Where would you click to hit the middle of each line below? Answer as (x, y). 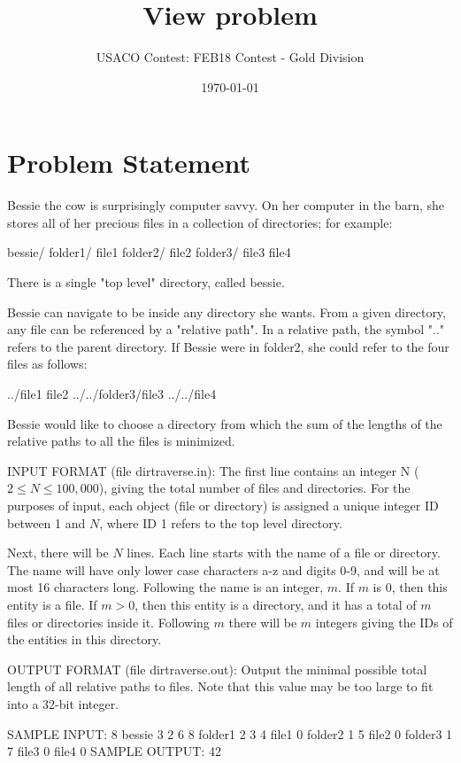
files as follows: (47, 364)
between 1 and (46, 522)
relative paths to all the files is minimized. (121, 441)
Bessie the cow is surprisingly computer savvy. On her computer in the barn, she (226, 205)
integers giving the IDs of (384, 622)
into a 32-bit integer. (63, 703)
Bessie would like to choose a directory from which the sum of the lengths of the (225, 423)
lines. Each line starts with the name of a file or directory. (284, 553)
